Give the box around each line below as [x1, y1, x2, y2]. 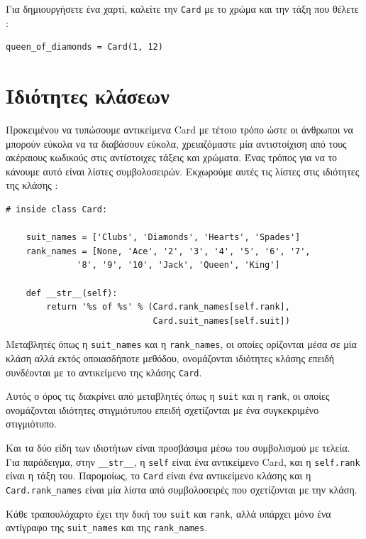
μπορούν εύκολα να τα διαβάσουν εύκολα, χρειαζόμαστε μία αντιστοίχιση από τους [6, 136, 347, 151]
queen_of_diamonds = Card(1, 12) [6, 42, 163, 53]
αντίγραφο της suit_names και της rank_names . [6, 520, 208, 535]
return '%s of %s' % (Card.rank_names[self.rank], [46, 302, 290, 312]
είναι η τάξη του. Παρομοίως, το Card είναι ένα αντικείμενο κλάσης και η [6, 468, 311, 483]
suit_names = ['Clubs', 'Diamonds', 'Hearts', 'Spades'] [26, 232, 301, 243]
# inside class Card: [6, 204, 108, 214]
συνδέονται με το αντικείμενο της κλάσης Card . [6, 364, 202, 379]
